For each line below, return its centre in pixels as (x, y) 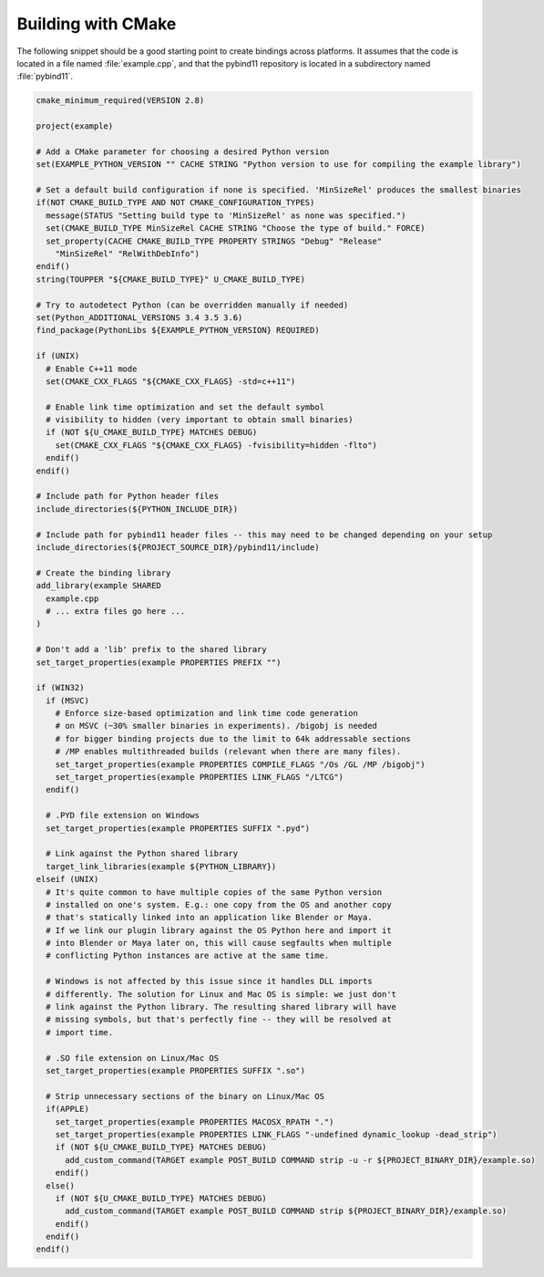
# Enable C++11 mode (92, 369)
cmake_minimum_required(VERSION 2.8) (120, 101)
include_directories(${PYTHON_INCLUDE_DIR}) (137, 509)
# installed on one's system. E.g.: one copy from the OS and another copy (219, 904)
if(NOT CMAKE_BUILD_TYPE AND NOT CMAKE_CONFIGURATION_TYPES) (175, 202)
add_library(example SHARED (98, 586)
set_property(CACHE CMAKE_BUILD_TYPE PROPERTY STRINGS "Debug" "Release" (214, 241)
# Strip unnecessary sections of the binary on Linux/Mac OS (185, 1096)
